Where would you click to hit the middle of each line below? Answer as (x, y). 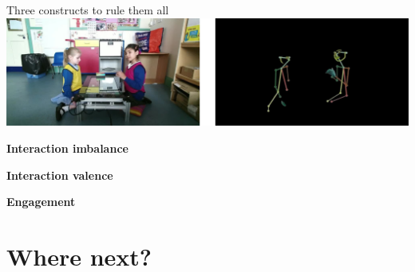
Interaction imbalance (67, 148)
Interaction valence (60, 175)
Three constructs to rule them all (88, 10)
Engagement (41, 202)
